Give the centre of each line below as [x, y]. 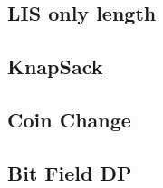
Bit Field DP [70, 172]
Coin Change [69, 119]
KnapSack [55, 66]
